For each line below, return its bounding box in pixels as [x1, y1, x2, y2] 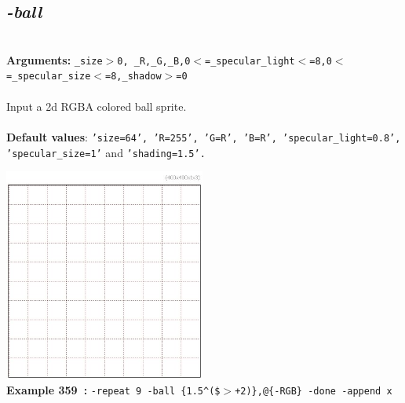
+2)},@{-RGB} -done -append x [235, 386, 392, 398]
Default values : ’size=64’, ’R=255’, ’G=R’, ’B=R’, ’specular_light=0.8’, [6, 128, 401, 145]
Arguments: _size [6, 51, 103, 68]
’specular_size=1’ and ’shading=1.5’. [6, 144, 206, 160]
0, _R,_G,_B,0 [117, 55, 191, 67]
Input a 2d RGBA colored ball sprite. [6, 97, 187, 114]
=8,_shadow [105, 71, 162, 82]
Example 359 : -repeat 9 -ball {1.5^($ [6, 382, 221, 398]
